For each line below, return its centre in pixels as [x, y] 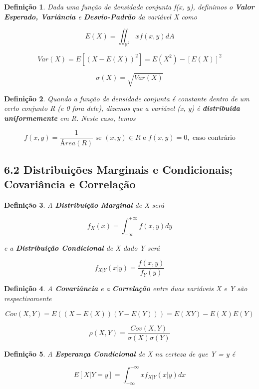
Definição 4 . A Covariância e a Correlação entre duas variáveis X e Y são [126, 288]
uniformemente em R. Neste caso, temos [70, 118]
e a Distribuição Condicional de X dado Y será [82, 247]
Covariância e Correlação [70, 184]
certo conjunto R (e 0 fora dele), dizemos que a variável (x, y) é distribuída [122, 108]
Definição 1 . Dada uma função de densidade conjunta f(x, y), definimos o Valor [129, 6]
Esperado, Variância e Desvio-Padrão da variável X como [101, 16]
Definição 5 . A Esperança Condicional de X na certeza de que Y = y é [120, 353]
